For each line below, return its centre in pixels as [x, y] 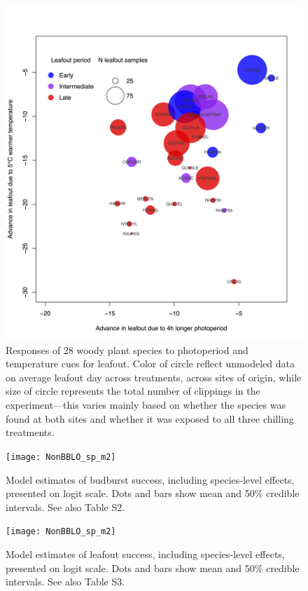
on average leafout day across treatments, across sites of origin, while [154, 377]
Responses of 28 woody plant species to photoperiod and [127, 349]
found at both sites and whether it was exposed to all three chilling [150, 418]
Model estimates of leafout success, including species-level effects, [145, 553]
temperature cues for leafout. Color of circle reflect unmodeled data [150, 364]
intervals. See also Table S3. [65, 582]
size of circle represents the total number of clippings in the [133, 391]
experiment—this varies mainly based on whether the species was [146, 405]
